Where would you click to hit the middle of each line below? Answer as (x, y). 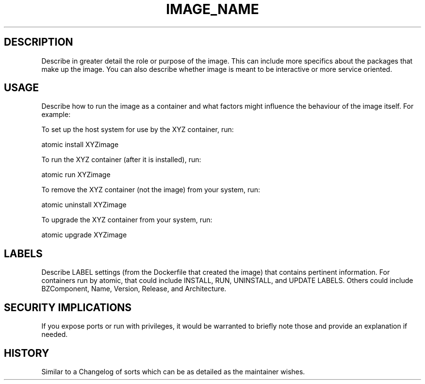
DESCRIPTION (39, 42)
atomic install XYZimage (80, 145)
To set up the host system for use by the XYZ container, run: (138, 130)
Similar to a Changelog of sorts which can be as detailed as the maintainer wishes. (173, 371)
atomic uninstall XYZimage (84, 205)
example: (56, 115)
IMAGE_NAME (212, 9)
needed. (55, 334)
